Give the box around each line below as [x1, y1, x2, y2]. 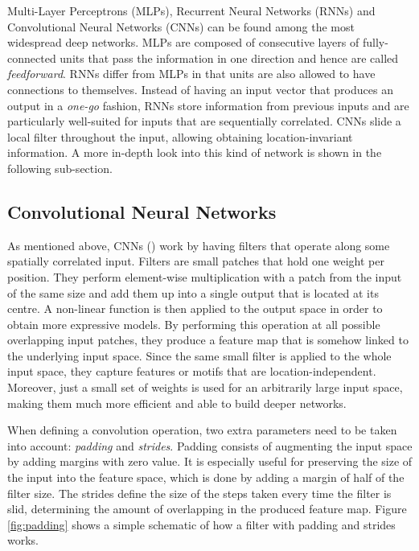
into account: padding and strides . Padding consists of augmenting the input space [7, 437, 413, 454]
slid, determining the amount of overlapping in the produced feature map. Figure [7, 500, 407, 517]
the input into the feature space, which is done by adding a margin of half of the [7, 469, 405, 486]
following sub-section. [7, 159, 113, 176]
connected [7, 49, 56, 66]
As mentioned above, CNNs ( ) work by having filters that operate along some [7, 236, 390, 253]
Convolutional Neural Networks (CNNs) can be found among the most [7, 18, 355, 35]
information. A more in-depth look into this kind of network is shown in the [7, 144, 382, 161]
